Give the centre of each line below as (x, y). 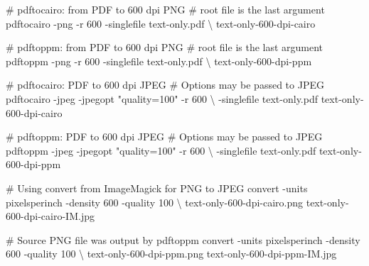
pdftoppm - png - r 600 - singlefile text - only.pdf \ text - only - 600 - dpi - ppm (159, 61)
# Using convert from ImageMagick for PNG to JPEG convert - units (157, 188)
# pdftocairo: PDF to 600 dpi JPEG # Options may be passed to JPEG (165, 85)
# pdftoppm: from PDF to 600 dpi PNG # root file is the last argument (165, 47)
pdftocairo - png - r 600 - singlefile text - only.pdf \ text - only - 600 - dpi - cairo (161, 23)
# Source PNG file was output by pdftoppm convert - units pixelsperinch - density (183, 239)
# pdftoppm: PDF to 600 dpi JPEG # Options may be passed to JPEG (164, 137)
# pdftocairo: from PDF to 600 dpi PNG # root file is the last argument (165, 9)
